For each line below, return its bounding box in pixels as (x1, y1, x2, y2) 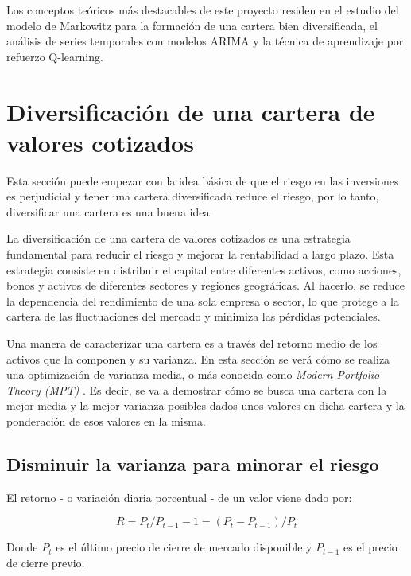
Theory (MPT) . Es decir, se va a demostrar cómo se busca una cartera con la (6, 381, 387, 398)
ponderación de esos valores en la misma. (6, 413, 206, 429)
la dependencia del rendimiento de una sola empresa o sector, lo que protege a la (6, 292, 399, 309)
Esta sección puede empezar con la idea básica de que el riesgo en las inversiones (6, 172, 399, 189)
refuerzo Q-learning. (6, 48, 103, 64)
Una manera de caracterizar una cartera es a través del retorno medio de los (6, 335, 378, 352)
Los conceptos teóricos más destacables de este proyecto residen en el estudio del (6, 2, 399, 18)
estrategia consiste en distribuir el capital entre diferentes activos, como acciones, (6, 261, 401, 278)
